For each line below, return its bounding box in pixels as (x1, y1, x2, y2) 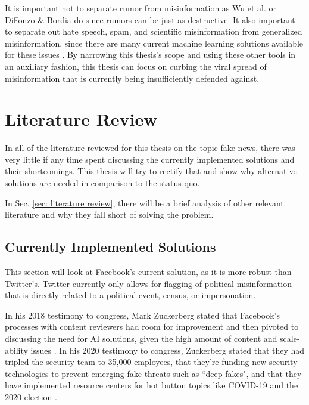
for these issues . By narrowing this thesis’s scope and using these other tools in (5, 48, 296, 61)
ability (5, 344, 28, 356)
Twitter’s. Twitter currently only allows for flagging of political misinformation (5, 277, 292, 289)
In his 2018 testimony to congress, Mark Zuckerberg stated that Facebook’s (5, 308, 280, 321)
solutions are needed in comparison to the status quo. (5, 177, 200, 189)
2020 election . (5, 390, 57, 403)
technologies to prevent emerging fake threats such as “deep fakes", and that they (5, 367, 302, 379)
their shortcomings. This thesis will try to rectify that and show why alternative (5, 165, 297, 177)
